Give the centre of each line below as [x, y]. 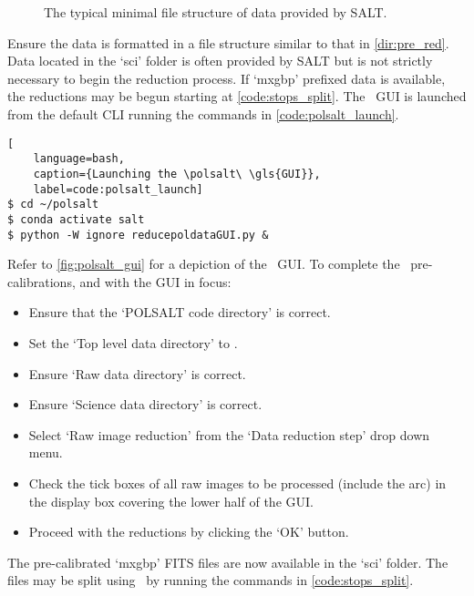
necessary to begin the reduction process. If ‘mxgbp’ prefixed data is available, [227, 78]
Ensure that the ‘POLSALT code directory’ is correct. [180, 312]
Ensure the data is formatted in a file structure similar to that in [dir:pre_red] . [228, 42]
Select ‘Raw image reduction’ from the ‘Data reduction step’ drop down [229, 434]
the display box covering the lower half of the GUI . [171, 501]
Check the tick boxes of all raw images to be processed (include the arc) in [237, 483]
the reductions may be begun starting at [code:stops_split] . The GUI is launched [237, 96]
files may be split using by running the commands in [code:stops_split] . [211, 580]
